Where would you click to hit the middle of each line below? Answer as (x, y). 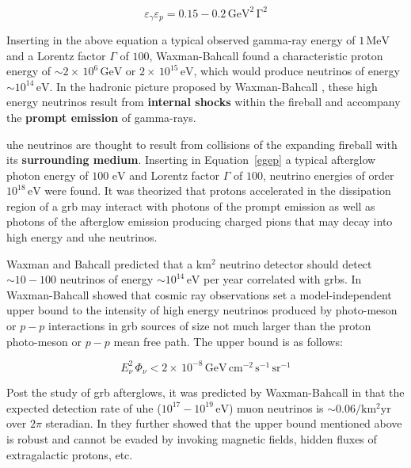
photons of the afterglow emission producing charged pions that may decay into (200, 221)
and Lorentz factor (175, 175)
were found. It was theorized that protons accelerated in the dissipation (218, 190)
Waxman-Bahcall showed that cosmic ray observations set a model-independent (199, 294)
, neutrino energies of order (328, 175)
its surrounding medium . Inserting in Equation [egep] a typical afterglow (191, 160)
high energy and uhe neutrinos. (82, 237)
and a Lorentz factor (56, 55)
